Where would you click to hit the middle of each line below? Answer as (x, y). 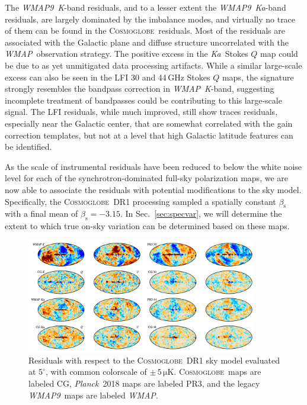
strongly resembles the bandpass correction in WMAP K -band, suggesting (140, 89)
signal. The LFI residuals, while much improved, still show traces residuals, (141, 112)
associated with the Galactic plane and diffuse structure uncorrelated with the (147, 42)
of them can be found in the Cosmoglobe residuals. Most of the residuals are (145, 30)
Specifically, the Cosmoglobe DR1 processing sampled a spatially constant (140, 201)
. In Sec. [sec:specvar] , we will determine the (201, 213)
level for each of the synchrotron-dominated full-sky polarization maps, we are (146, 178)
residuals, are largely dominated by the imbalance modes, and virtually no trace (150, 19)
